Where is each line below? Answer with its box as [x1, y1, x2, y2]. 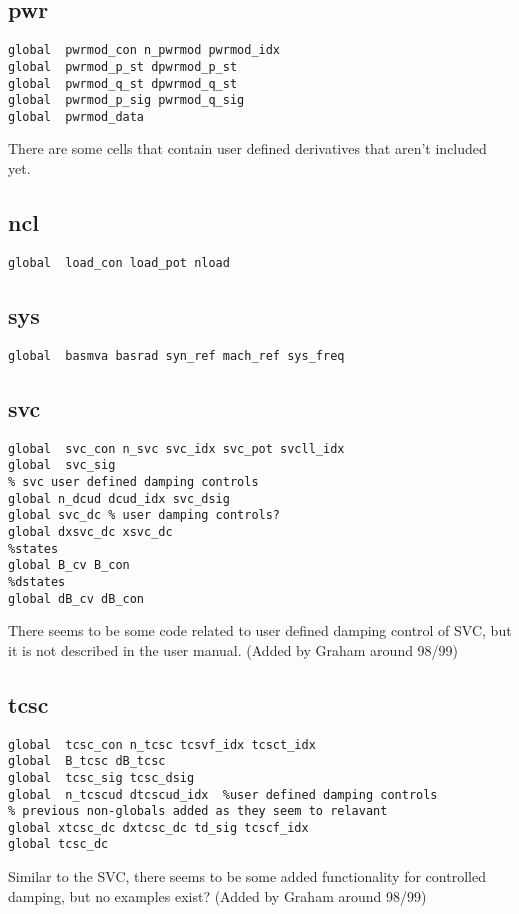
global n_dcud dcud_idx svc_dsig [8, 491, 230, 506]
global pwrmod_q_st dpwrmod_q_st [8, 76, 238, 91]
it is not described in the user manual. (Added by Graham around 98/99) [8, 639, 459, 660]
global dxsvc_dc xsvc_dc [8, 524, 173, 539]
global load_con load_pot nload [8, 255, 230, 270]
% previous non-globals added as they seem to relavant [8, 804, 388, 819]
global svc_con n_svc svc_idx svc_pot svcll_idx [8, 441, 345, 456]
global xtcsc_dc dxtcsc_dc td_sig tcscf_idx [8, 820, 309, 835]
